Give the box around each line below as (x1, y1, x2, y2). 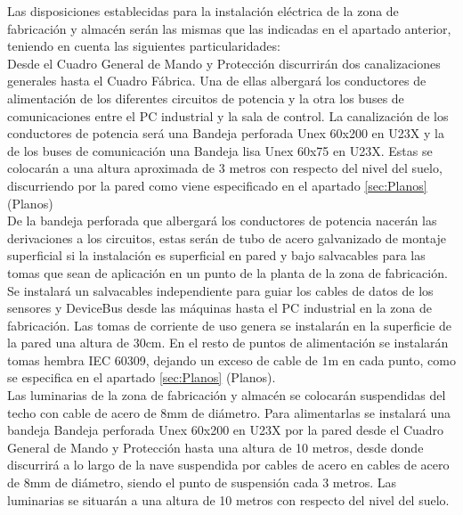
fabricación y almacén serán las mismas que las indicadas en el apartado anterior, (7, 19, 451, 37)
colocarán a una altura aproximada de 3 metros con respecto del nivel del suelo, (7, 159, 443, 177)
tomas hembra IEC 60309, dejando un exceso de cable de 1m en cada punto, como (7, 350, 456, 369)
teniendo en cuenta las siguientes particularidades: (7, 37, 280, 55)
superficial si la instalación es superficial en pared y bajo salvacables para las (7, 246, 426, 265)
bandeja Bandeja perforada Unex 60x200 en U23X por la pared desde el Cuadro (7, 421, 444, 439)
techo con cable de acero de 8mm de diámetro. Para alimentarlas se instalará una (7, 403, 451, 421)
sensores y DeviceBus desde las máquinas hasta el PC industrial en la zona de (7, 298, 432, 317)
